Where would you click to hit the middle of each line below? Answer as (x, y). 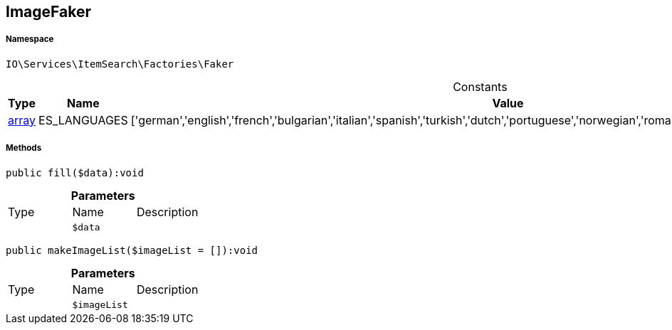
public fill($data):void (75, 172)
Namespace (30, 39)
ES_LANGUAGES (83, 120)
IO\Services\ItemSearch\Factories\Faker (120, 64)
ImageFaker (48, 12)
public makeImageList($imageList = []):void (132, 250)
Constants (480, 86)
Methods (24, 148)
